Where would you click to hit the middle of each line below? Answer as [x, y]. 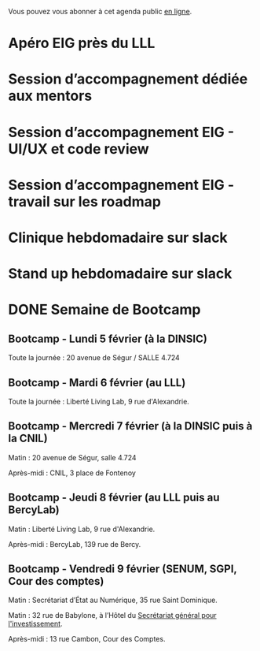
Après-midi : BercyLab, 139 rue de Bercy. [75, 544]
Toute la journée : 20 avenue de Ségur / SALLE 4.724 [94, 358]
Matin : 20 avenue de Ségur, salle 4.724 [72, 457]
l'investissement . [35, 624]
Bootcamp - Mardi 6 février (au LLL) [97, 383]
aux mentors [50, 96]
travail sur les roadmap [84, 201]
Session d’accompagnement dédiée [128, 79]
